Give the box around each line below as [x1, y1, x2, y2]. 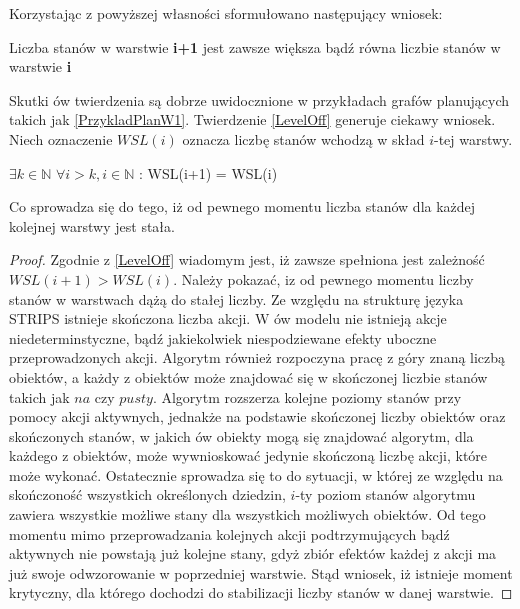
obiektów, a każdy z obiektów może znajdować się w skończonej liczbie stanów [9, 366, 488, 387]
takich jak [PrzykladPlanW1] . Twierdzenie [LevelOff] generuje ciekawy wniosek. [9, 109, 496, 130]
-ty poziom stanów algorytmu [295, 484, 476, 505]
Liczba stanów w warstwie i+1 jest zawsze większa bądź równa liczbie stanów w [9, 36, 501, 57]
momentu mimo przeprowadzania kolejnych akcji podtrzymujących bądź [9, 523, 450, 544]
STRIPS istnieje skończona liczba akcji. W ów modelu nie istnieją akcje [9, 308, 447, 329]
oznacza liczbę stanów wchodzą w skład [182, 128, 425, 149]
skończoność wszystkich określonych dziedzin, [9, 484, 286, 505]
